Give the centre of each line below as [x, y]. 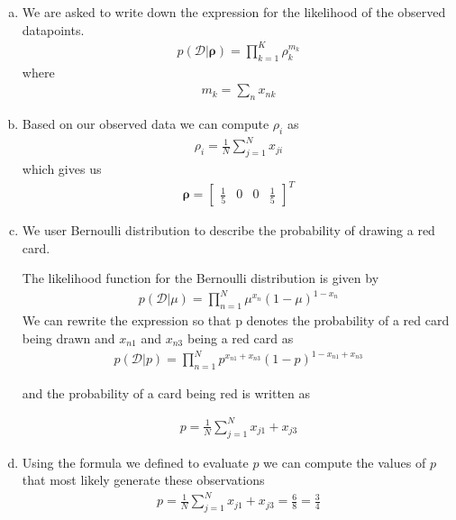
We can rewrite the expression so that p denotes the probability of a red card [236, 320]
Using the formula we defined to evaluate [135, 462]
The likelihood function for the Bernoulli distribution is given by [201, 278]
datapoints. [53, 29]
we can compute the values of [345, 462]
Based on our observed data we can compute [146, 123]
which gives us [62, 169]
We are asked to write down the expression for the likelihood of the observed [234, 12]
